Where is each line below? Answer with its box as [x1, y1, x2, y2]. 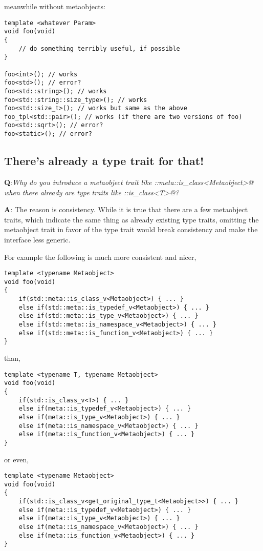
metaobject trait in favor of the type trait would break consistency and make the [4, 224, 258, 235]
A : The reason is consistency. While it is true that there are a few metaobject [4, 204, 248, 215]
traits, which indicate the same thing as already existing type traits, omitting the [4, 214, 259, 225]
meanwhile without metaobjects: [4, 1, 106, 11]
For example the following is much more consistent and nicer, [4, 251, 196, 262]
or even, [4, 454, 29, 464]
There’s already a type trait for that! [4, 153, 204, 169]
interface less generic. [4, 234, 71, 244]
